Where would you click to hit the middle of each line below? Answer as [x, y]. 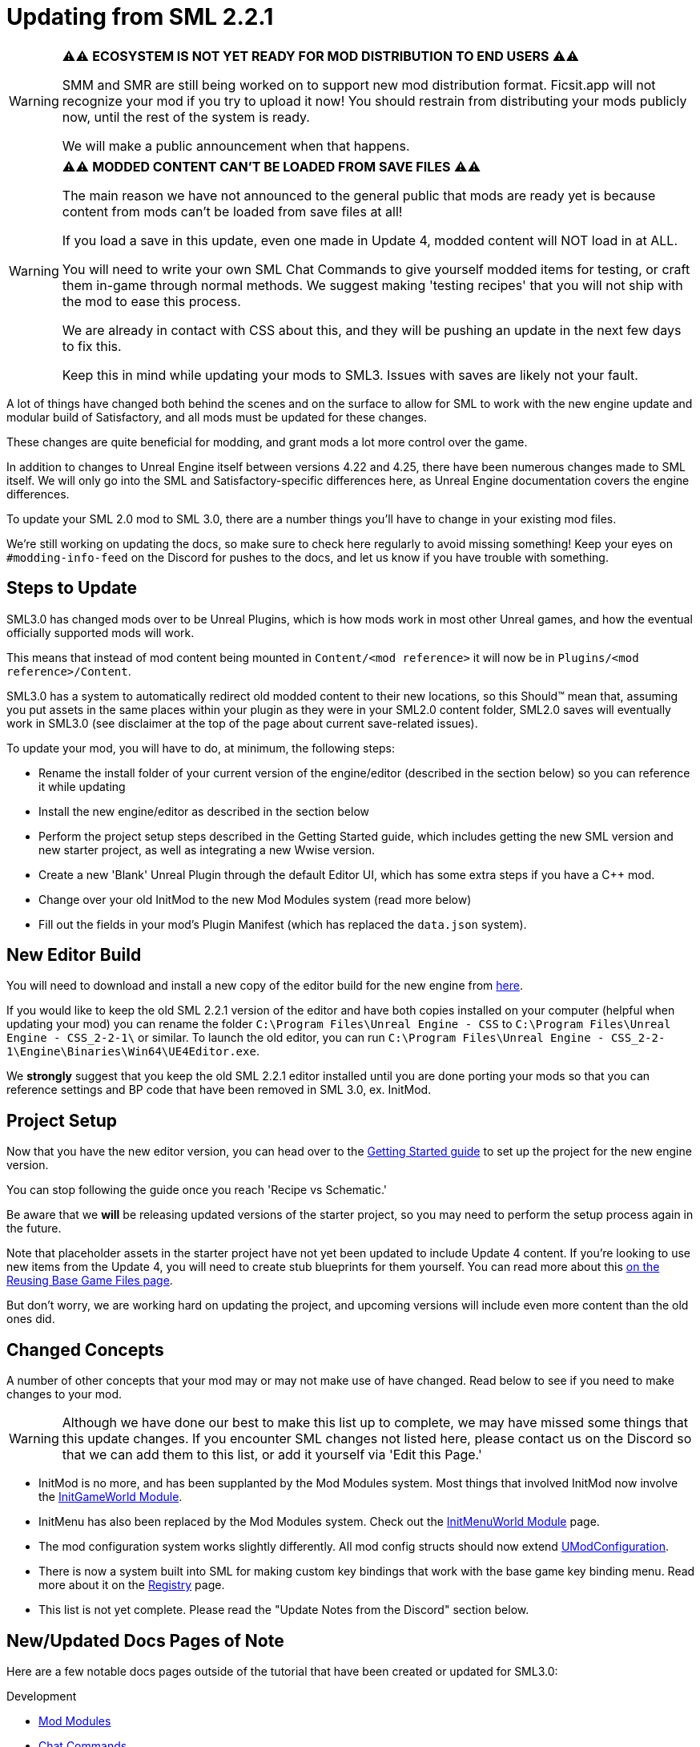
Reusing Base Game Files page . [90, 1281]
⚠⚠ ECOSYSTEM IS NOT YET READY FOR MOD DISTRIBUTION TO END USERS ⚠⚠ [320, 56]
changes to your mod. [64, 1394]
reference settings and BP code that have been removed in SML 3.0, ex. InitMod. [219, 1090]
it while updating [82, 786]
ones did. [31, 1319]
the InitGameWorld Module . [111, 1497]
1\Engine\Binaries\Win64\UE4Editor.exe [131, 1052]
